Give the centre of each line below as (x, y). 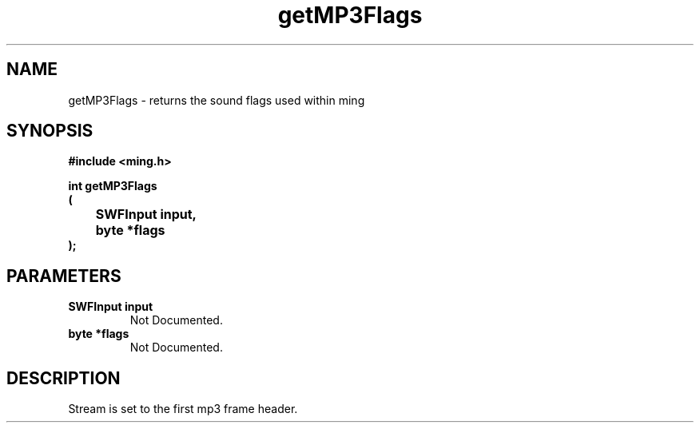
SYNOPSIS (50, 131)
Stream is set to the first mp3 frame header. (183, 409)
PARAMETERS (64, 276)
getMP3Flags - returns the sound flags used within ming (217, 100)
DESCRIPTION (64, 378)
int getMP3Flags (113, 186)
